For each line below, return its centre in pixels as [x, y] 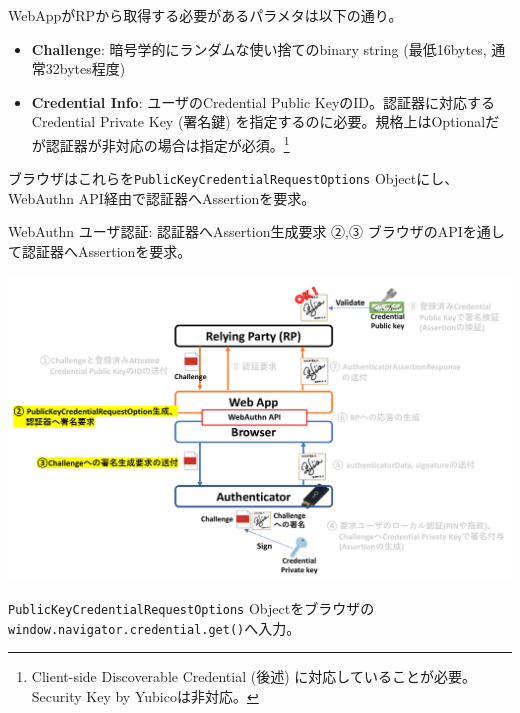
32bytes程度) [85, 68]
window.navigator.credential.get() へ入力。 [154, 627]
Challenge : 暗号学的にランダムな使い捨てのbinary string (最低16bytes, [259, 48]
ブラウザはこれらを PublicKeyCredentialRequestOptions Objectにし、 [233, 178]
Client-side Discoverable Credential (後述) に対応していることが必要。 [253, 676]
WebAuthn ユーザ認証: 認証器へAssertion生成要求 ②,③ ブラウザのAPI [235, 231]
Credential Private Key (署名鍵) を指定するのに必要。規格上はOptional [258, 121]
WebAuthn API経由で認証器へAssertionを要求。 [162, 197]
